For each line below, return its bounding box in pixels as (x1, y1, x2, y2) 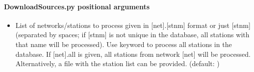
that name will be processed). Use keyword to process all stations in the (15, 39, 232, 49)
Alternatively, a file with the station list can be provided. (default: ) (15, 58, 220, 69)
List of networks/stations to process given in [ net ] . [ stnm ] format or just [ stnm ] (15, 20, 251, 30)
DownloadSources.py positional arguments (4, 1, 150, 11)
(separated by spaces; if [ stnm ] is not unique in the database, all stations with (15, 29, 250, 40)
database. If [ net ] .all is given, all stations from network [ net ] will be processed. (15, 48, 251, 59)
